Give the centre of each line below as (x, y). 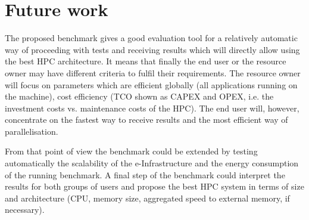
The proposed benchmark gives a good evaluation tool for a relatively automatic (151, 38)
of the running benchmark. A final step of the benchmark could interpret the (145, 174)
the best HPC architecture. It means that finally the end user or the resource (146, 61)
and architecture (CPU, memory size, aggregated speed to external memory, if (147, 198)
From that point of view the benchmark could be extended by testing (131, 151)
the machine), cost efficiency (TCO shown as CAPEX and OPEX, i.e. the (139, 96)
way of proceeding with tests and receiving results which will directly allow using (152, 49)
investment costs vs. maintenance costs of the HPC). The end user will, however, (152, 108)
